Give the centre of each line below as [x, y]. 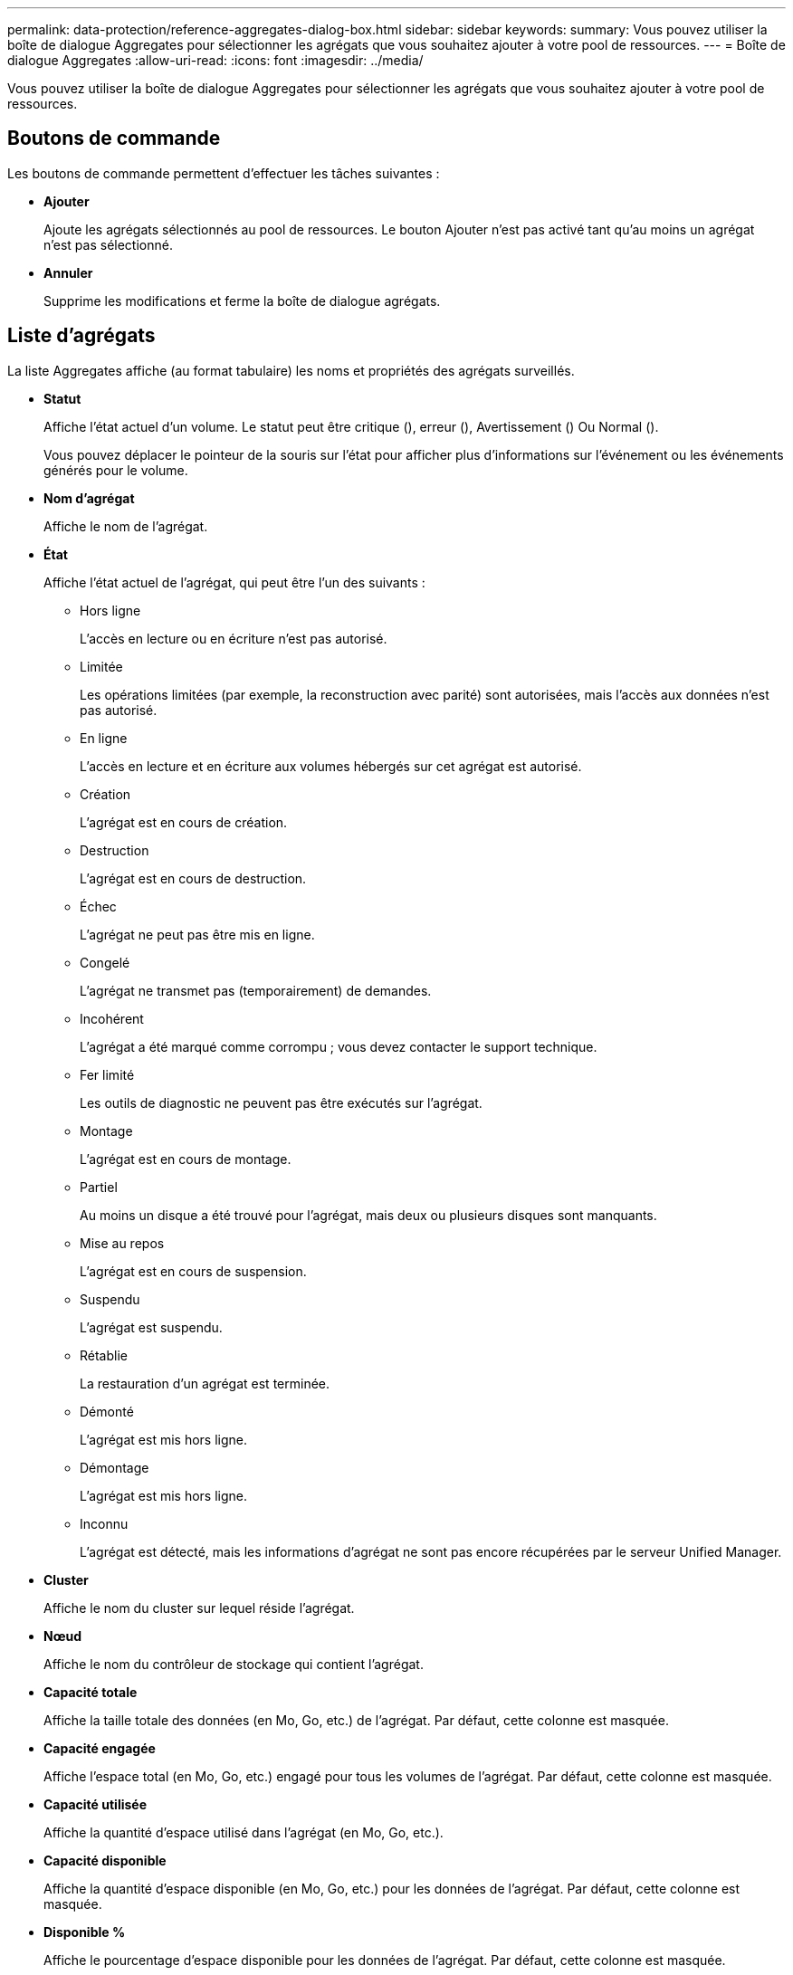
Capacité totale [91, 1692]
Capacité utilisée [95, 1804]
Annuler [68, 272]
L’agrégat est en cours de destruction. [193, 878]
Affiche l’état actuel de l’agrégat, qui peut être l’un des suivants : [234, 582]
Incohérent [112, 1018]
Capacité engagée [100, 1748]
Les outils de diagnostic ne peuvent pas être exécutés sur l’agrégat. [281, 1102]
